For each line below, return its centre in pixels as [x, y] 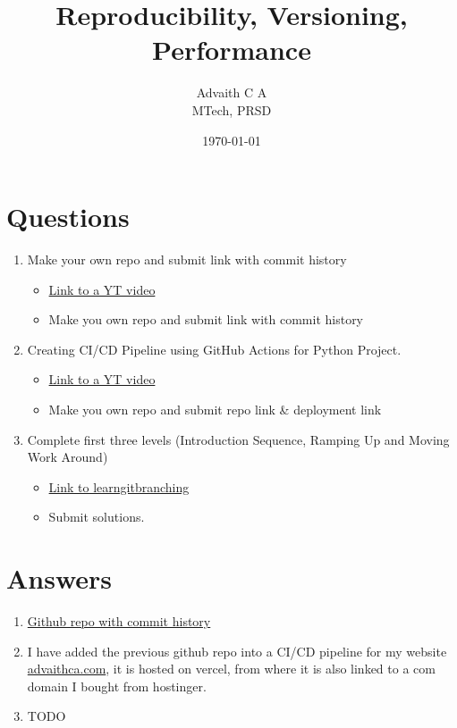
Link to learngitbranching [119, 486]
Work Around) [68, 457]
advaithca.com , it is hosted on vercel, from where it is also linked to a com [231, 669]
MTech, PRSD [232, 109]
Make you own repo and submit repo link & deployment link [215, 409]
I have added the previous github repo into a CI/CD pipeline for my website [237, 651]
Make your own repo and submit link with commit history [187, 259]
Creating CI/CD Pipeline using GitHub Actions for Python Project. [214, 349]
